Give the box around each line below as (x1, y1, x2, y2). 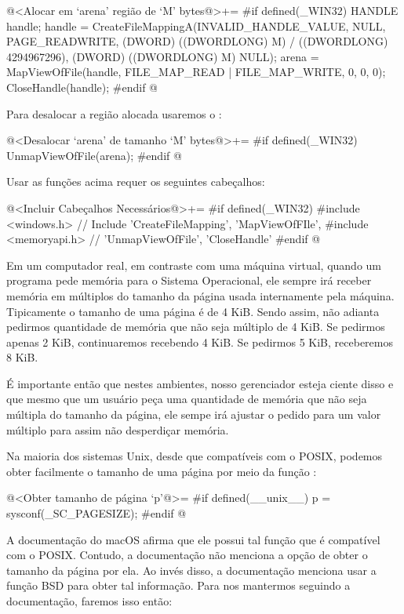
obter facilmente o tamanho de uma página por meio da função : (6, 463, 317, 479)
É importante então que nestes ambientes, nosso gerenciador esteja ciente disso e (6, 375, 394, 391)
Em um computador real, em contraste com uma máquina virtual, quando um (6, 256, 381, 273)
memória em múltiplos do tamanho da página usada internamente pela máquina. (6, 287, 395, 303)
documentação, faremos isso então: (6, 593, 173, 609)
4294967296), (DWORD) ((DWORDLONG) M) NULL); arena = (6, 48, 319, 64)
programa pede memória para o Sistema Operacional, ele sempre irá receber (6, 272, 372, 289)
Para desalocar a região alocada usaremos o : (6, 105, 222, 122)
